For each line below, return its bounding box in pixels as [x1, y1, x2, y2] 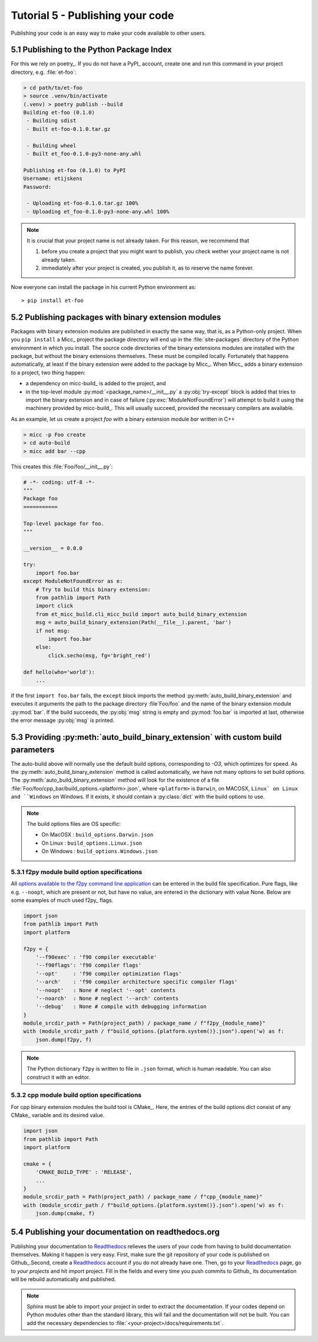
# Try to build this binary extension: [35, 586, 151, 593]
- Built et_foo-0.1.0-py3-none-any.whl [26, 150, 141, 157]
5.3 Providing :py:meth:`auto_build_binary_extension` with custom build [11, 732, 282, 742]
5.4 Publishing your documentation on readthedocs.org [11, 1227, 220, 1237]
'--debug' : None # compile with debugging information [35, 1003, 207, 1010]
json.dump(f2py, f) [35, 1036, 92, 1043]
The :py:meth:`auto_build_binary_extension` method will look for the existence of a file [11, 776, 220, 784]
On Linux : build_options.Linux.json [41, 839, 143, 846]
